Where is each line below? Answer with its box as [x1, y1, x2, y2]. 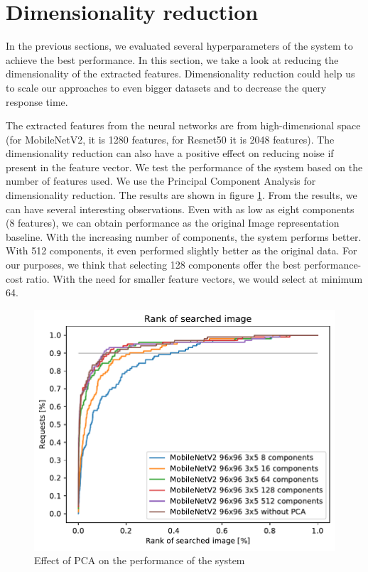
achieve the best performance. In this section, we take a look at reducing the [6, 52, 339, 67]
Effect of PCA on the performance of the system [34, 553, 245, 568]
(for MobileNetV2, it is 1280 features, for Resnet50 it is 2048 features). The [6, 131, 335, 146]
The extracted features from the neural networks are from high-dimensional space [6, 118, 361, 133]
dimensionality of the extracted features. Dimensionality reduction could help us [6, 66, 355, 81]
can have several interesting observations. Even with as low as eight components [6, 201, 355, 216]
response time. [6, 94, 68, 109]
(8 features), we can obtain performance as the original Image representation [6, 215, 340, 230]
